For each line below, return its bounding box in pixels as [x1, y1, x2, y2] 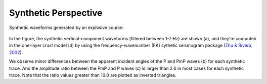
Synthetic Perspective [9, 7, 103, 18]
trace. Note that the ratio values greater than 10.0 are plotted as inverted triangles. [9, 72, 177, 78]
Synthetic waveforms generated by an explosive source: [9, 25, 124, 30]
